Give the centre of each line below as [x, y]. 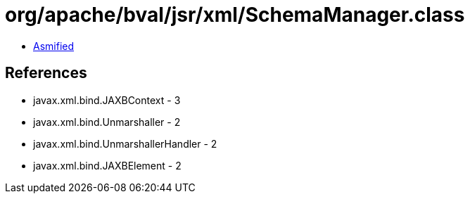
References [46, 73]
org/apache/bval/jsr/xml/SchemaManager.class [235, 15]
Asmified [54, 46]
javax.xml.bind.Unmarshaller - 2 [107, 122]
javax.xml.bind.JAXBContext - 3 [107, 100]
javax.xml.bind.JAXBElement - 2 [107, 165]
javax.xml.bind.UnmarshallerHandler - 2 [125, 143]
